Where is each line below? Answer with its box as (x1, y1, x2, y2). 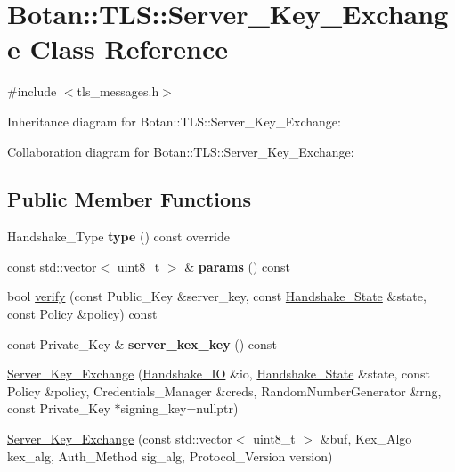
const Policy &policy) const (7, 305, 158, 323)
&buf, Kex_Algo (320, 429, 412, 448)
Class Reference (29, 30, 228, 67)
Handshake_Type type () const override (7, 227, 230, 246)
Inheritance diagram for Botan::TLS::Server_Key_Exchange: (7, 111, 341, 130)
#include (7, 82, 57, 101)
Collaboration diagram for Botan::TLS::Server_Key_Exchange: (7, 142, 354, 160)
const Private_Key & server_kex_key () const (7, 334, 277, 353)
